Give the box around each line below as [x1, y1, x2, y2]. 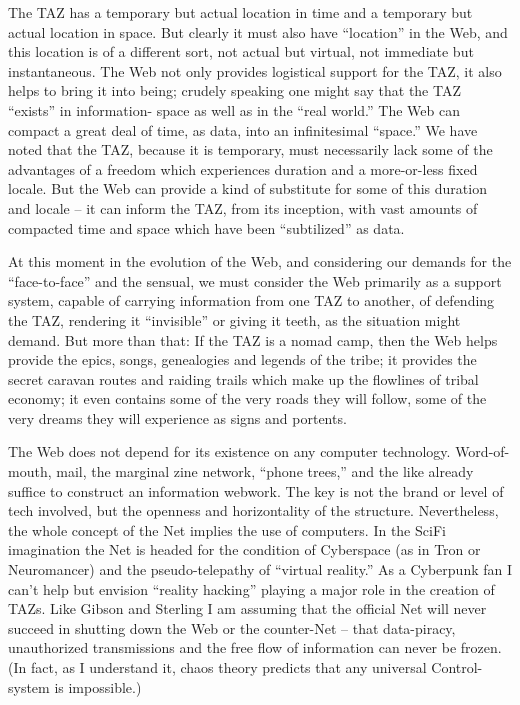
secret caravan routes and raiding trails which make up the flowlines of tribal [8, 368, 479, 389]
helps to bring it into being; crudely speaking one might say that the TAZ [8, 80, 461, 101]
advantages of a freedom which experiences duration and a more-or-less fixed [8, 158, 478, 179]
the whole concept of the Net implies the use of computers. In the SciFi [8, 519, 446, 540]
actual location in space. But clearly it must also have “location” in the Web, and [8, 21, 508, 42]
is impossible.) [54, 676, 142, 697]
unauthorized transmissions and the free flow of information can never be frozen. [8, 637, 502, 658]
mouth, [8, 461, 52, 482]
